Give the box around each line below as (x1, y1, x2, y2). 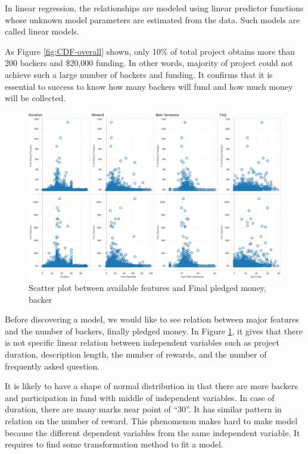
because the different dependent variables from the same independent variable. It (5, 426, 300, 439)
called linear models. (5, 25, 79, 37)
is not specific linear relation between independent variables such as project (5, 336, 279, 349)
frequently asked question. (5, 359, 100, 372)
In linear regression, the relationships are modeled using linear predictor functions (5, 2, 304, 14)
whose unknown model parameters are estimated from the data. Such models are (5, 13, 300, 26)
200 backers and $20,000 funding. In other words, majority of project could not (5, 57, 293, 69)
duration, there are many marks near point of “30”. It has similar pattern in (5, 403, 282, 415)
